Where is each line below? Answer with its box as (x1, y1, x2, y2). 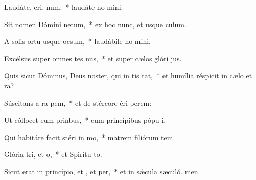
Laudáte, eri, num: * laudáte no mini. (4, 2, 123, 12)
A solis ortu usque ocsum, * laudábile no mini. (4, 36, 151, 47)
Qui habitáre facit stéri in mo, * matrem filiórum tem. (4, 131, 175, 142)
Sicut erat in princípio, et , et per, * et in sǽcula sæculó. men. (4, 166, 200, 176)
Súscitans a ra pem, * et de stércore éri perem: (4, 97, 152, 108)
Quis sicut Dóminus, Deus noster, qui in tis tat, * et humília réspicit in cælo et (4, 70, 252, 81)
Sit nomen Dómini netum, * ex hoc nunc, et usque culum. (4, 18, 187, 29)
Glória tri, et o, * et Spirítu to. (4, 149, 102, 160)
